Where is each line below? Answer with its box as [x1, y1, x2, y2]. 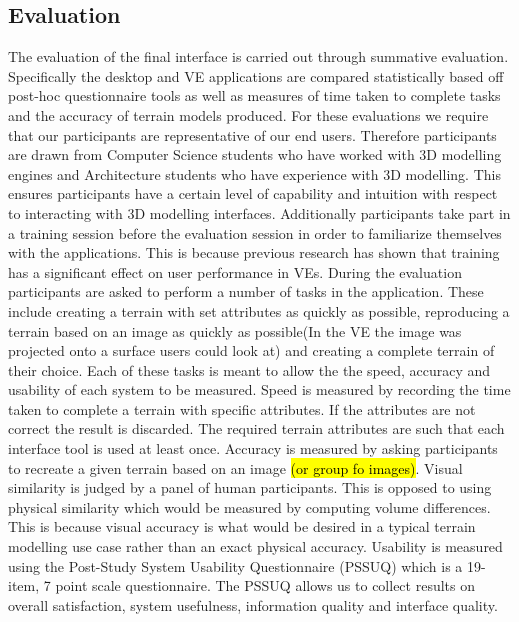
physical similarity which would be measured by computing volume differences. [8, 496, 491, 517]
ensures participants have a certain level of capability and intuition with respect [8, 183, 498, 204]
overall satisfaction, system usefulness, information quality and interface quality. [8, 594, 498, 615]
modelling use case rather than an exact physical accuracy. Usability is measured [8, 536, 503, 557]
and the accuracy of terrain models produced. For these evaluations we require [8, 104, 489, 125]
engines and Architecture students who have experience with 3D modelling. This [8, 163, 501, 184]
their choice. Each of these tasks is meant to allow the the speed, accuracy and [8, 359, 491, 380]
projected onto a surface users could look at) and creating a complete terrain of [8, 340, 495, 361]
